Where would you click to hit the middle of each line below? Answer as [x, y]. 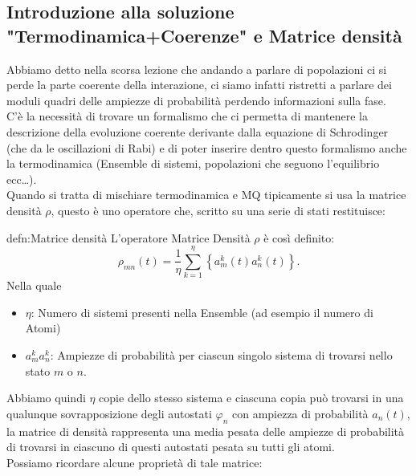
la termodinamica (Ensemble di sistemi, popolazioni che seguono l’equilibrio [193, 163]
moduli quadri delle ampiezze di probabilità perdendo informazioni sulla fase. [196, 100]
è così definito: [299, 237]
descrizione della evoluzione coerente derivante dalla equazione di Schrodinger [198, 131]
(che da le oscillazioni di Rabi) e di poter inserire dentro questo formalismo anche [207, 147]
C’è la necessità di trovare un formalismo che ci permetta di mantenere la [187, 116]
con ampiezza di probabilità [300, 413]
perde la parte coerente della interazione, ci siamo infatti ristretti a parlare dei [199, 85]
